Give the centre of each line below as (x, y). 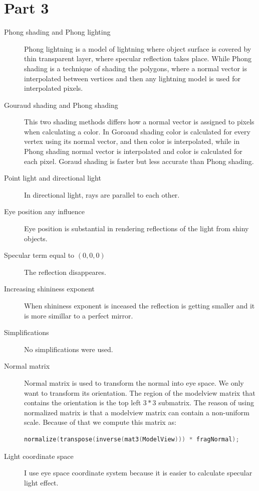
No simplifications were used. (69, 349)
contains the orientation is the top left (83, 402)
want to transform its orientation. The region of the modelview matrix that (140, 392)
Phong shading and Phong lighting (57, 32)
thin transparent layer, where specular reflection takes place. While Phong (138, 58)
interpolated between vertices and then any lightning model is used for (133, 78)
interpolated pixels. (54, 88)
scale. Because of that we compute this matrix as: (100, 422)
